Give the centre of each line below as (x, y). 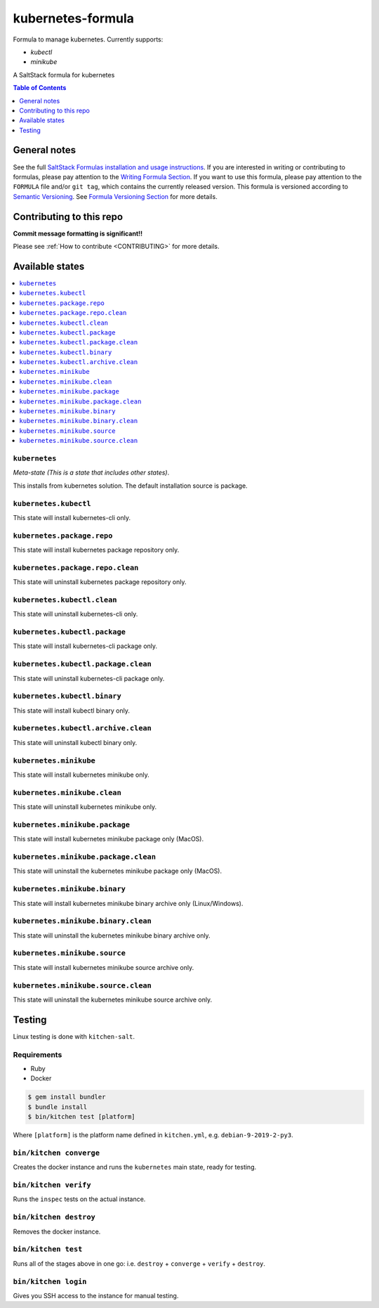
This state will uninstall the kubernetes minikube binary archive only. (112, 935)
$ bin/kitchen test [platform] (82, 1117)
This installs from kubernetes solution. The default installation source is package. (131, 486)
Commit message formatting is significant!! (78, 233)
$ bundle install (58, 1107)
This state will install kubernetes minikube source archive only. (104, 967)
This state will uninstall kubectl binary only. (75, 742)
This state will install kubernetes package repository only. (96, 550)
